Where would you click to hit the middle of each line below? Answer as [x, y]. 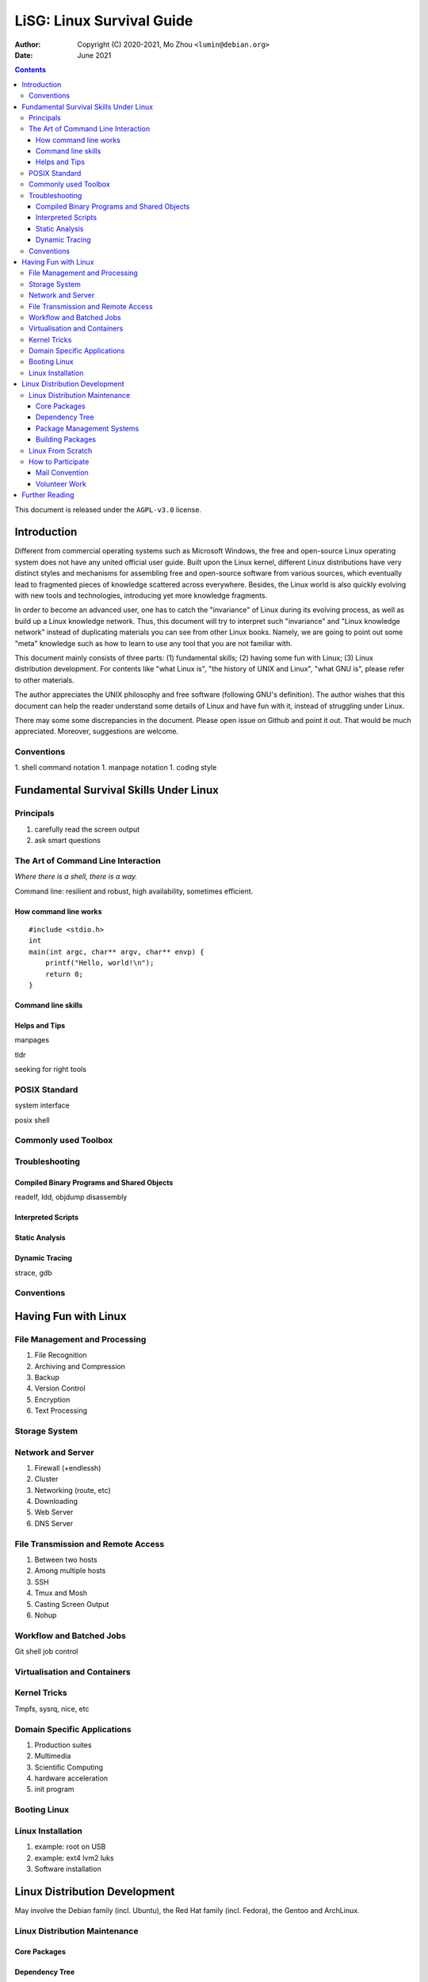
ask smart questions [67, 840]
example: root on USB [70, 1846]
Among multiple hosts [70, 1571]
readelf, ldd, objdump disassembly [71, 1197]
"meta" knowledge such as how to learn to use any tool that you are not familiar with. [153, 643]
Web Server [54, 1512]
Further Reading [48, 495]
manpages [32, 1040]
